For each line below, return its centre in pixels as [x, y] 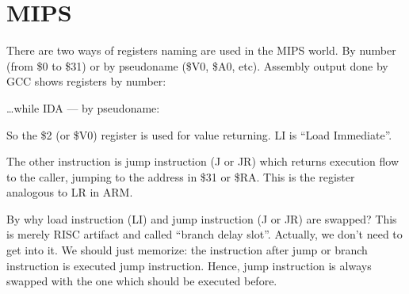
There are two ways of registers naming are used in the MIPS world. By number [201, 50]
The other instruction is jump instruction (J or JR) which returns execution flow [203, 161]
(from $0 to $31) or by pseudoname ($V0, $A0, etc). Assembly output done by [197, 65]
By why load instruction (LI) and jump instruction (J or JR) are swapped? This [202, 218]
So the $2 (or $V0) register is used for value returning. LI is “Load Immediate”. [199, 134]
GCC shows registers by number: [86, 81]
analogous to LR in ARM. [70, 192]
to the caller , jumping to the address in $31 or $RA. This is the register [181, 176]
